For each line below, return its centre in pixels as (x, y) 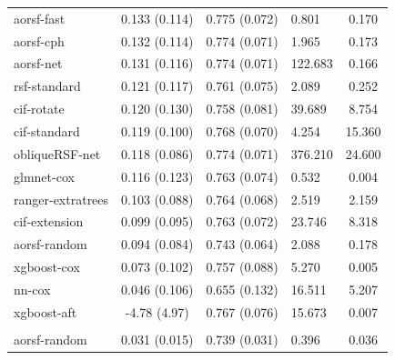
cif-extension (49, 221)
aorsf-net (38, 63)
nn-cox (32, 289)
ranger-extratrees (61, 199)
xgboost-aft (46, 311)
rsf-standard (47, 86)
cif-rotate (39, 109)
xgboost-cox (47, 267)
